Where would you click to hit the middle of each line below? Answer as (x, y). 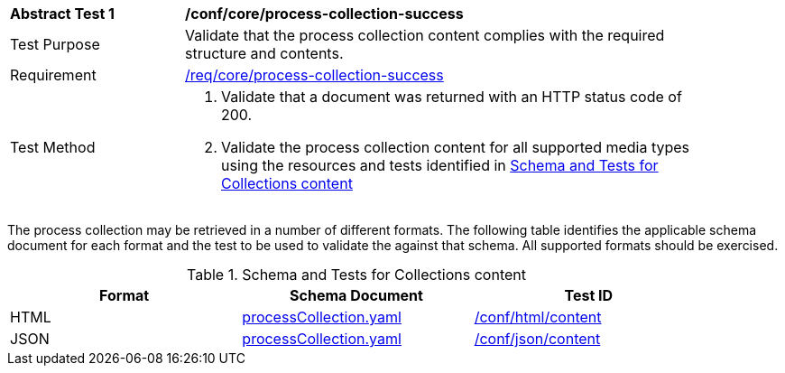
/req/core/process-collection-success (314, 75)
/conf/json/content (537, 339)
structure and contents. (264, 53)
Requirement (53, 75)
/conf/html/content (538, 317)
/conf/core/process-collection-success (324, 14)
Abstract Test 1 (62, 14)
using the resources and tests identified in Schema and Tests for (440, 165)
